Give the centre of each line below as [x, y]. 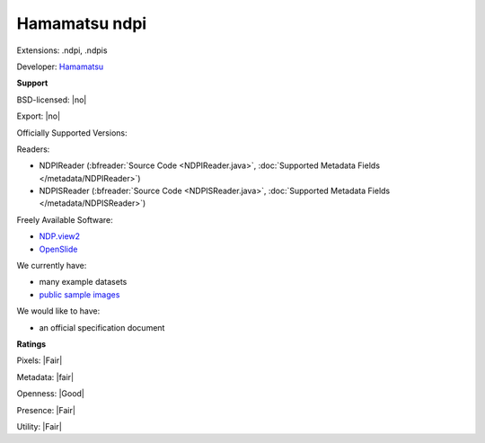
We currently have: [52, 266]
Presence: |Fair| [46, 410]
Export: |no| [39, 116]
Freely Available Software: [65, 219]
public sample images [79, 294]
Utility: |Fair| [39, 426]
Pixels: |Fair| [40, 360]
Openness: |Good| [51, 394]
